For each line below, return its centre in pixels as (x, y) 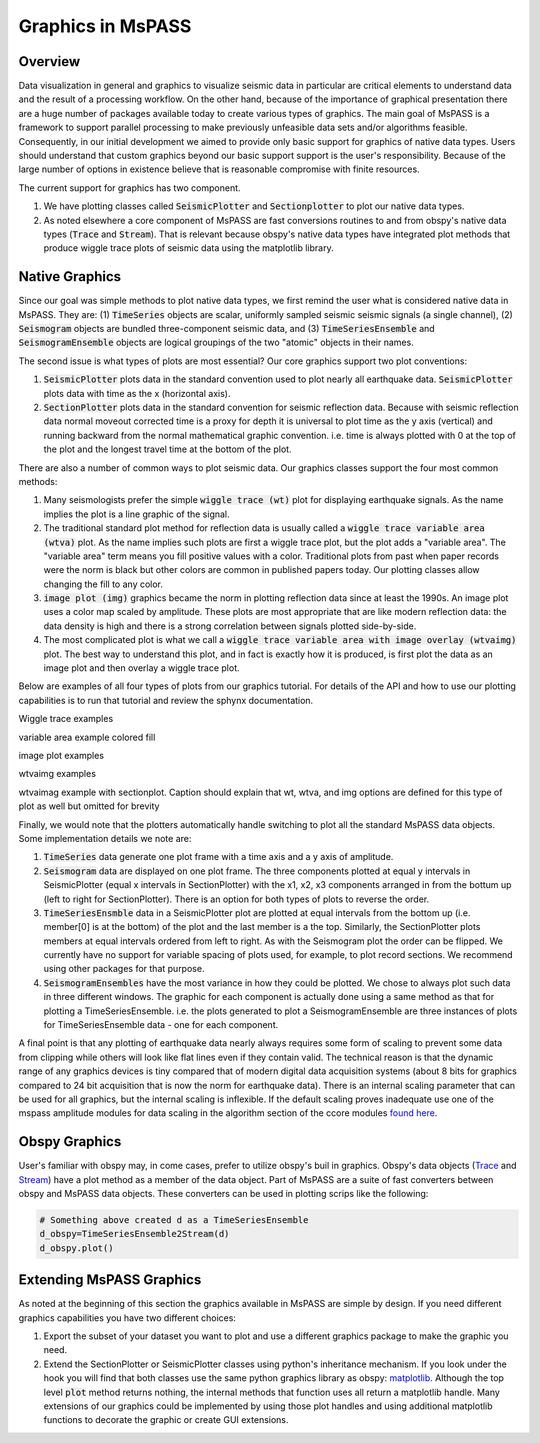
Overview (49, 61)
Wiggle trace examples (66, 719)
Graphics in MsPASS (105, 26)
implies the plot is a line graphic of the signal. (136, 514)
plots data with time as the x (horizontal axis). (137, 393)
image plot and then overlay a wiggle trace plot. (141, 668)
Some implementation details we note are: (105, 838)
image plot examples (61, 755)
